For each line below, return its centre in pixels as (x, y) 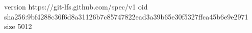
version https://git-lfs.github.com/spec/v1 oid (76, 6)
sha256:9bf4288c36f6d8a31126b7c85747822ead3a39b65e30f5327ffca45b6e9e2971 (126, 16)
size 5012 (18, 26)
